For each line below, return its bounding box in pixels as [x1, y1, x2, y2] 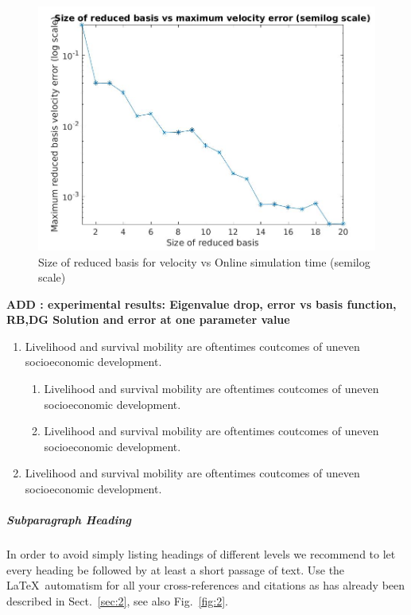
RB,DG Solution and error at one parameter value [6, 311, 290, 328]
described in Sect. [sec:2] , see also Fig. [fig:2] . [6, 592, 229, 609]
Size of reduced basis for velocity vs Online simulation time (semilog [38, 253, 370, 270]
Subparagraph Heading [6, 512, 131, 528]
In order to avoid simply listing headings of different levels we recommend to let [6, 546, 396, 562]
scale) [38, 269, 66, 286]
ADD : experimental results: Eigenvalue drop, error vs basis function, [6, 295, 397, 312]
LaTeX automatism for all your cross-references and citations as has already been [6, 577, 405, 594]
